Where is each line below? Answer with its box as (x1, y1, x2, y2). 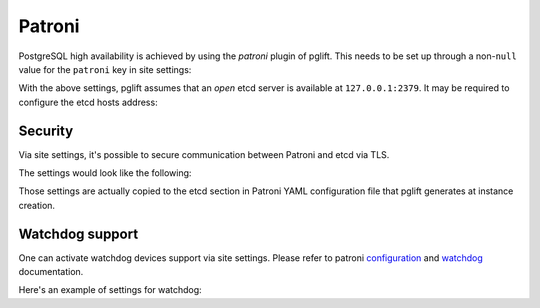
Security (18, 122, 74, 139)
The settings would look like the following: (18, 167, 192, 179)
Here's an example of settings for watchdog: (18, 284, 202, 296)
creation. (18, 199, 55, 211)
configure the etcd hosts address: (18, 96, 159, 108)
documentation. (18, 266, 84, 278)
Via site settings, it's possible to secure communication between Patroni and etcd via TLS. (18, 148, 390, 160)
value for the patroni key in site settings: (18, 63, 192, 75)
